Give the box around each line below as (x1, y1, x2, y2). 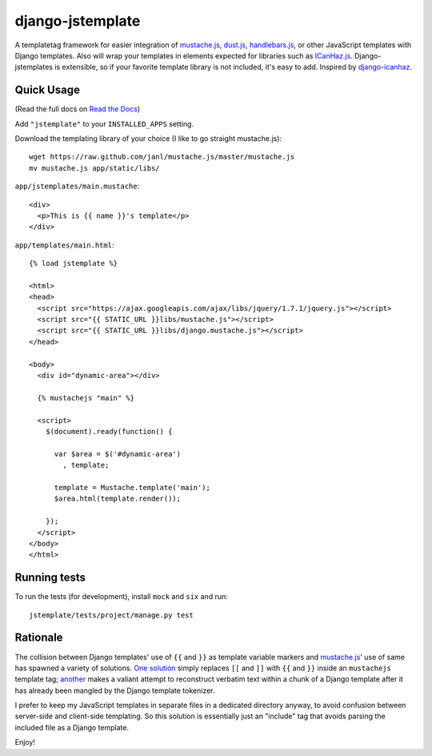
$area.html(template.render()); (54, 494, 182, 504)
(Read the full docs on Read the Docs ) (14, 104, 141, 114)
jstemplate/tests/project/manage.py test (29, 610, 194, 620)
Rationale (14, 631, 63, 645)
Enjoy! (14, 738, 36, 747)
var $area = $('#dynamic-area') (54, 449, 182, 458)
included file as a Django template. (14, 722, 130, 732)
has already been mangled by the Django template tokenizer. (14, 686, 215, 695)
